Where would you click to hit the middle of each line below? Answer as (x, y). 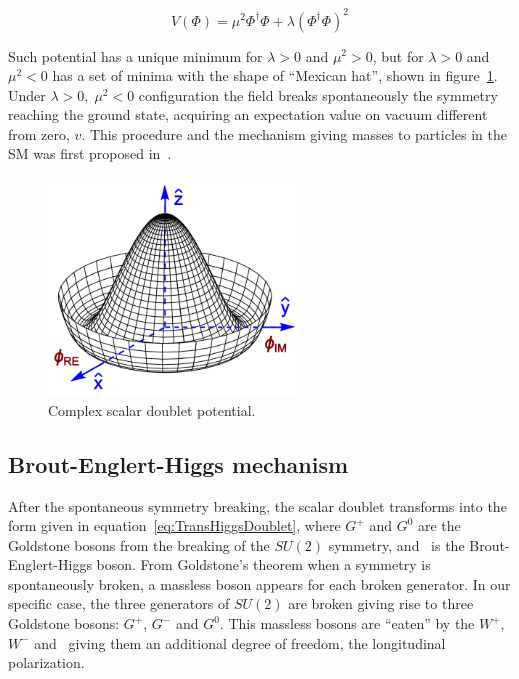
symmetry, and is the (396, 544)
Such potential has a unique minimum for (135, 55)
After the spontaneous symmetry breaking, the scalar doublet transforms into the (257, 505)
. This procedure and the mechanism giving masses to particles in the (294, 133)
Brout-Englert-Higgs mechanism (178, 463)
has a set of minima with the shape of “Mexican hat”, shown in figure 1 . (275, 75)
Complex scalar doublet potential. (152, 409)
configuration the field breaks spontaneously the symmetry (318, 94)
